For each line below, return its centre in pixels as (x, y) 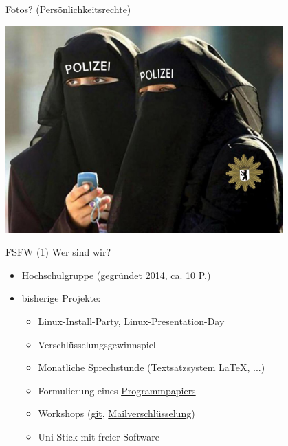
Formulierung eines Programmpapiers (117, 390)
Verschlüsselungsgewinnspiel (97, 344)
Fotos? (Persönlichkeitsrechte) (68, 9)
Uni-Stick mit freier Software (99, 437)
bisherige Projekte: (61, 298)
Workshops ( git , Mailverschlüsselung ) (117, 413)
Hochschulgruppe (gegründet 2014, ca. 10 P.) (116, 275)
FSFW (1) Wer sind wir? (58, 252)
